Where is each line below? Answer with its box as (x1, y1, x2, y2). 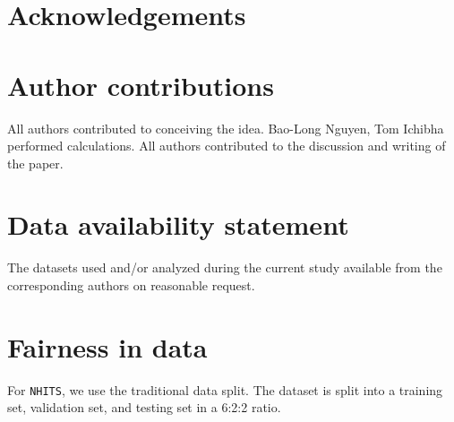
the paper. (7, 153, 64, 172)
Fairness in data (7, 328, 208, 365)
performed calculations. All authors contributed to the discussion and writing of (7, 136, 446, 155)
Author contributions (7, 66, 274, 103)
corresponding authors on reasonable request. (7, 276, 255, 294)
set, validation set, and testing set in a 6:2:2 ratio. (7, 398, 281, 417)
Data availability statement (7, 206, 349, 243)
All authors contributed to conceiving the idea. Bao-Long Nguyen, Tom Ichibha (7, 118, 444, 137)
